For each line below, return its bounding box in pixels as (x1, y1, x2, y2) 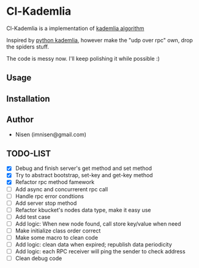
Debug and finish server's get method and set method (15, 164, 152, 172)
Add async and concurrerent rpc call (15, 185, 108, 193)
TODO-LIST (6, 148, 51, 159)
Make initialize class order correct (15, 227, 101, 234)
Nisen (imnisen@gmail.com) (15, 131, 87, 138)
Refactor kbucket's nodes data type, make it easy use (15, 206, 151, 213)
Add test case (15, 213, 51, 220)
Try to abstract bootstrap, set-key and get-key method (15, 172, 153, 179)
